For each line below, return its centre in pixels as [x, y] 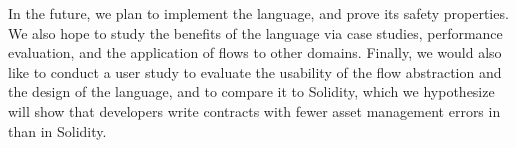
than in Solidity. [57, 130]
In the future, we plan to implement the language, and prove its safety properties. [258, 13]
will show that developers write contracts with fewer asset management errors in [254, 110]
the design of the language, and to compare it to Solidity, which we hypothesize [251, 91]
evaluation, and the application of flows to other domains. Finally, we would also [255, 52]
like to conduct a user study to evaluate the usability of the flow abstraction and [255, 71]
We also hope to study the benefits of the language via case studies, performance [255, 32]
